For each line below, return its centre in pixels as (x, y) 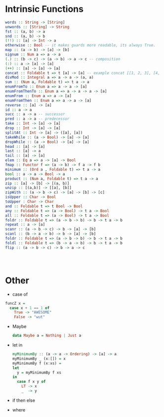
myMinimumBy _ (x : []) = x (39, 359)
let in (17, 345)
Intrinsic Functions (44, 9)
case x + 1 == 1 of (30, 308)
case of (20, 294)
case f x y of (31, 382)
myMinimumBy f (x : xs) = (37, 363)
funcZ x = (15, 303)
